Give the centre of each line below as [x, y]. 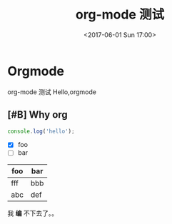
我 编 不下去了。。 [33, 213]
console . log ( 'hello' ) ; [41, 131]
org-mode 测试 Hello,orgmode [52, 92]
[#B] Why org [37, 115]
